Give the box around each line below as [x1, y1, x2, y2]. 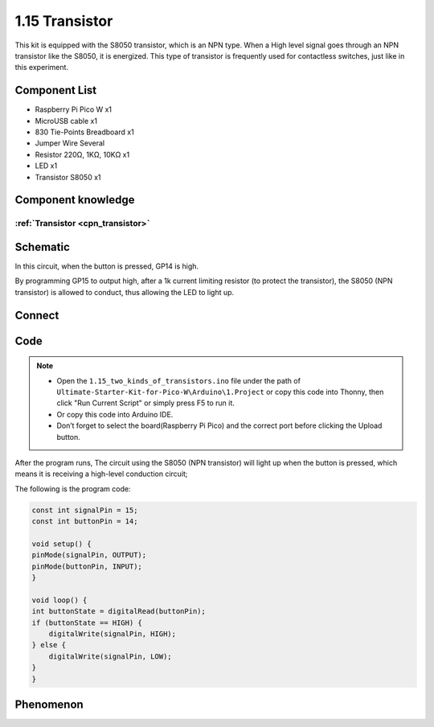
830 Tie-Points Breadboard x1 [35, 127, 134, 137]
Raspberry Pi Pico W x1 [35, 105, 113, 114]
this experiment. [14, 63, 68, 72]
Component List [14, 84, 97, 97]
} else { [31, 640, 67, 650]
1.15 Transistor [14, 12, 113, 30]
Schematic [14, 240, 70, 253]
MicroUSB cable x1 [35, 116, 98, 125]
